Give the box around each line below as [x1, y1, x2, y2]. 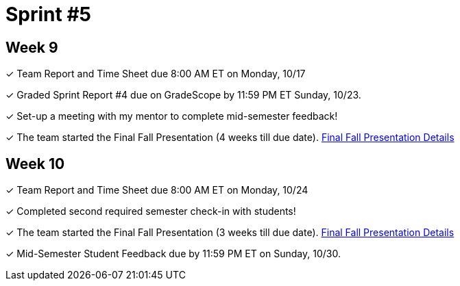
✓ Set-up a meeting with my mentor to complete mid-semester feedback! [5, 110, 338, 122]
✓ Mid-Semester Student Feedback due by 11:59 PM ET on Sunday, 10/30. [5, 248, 341, 260]
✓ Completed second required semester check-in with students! [5, 205, 296, 218]
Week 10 [5, 155, 65, 172]
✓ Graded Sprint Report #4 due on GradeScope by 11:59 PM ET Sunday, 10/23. [5, 89, 361, 101]
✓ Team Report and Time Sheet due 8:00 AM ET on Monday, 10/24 [5, 184, 308, 196]
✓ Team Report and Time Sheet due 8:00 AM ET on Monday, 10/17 [5, 68, 306, 80]
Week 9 [5, 38, 58, 56]
